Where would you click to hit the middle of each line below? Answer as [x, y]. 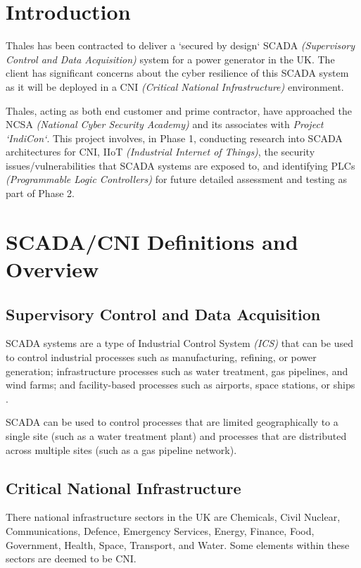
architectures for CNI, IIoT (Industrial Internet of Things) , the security [160, 152]
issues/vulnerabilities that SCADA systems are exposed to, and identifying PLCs [180, 165]
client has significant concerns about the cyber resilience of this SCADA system [177, 73]
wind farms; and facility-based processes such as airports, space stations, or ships [180, 385]
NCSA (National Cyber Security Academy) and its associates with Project [165, 124]
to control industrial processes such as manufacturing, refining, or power [161, 357]
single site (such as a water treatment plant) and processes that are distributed [176, 435]
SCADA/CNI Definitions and [152, 241]
